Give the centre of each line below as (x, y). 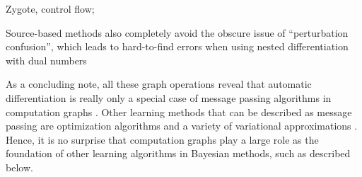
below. (19, 167)
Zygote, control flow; (50, 8)
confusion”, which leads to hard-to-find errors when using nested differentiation (177, 46)
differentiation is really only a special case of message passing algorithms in (169, 97)
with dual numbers (46, 60)
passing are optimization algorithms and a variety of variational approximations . (182, 126)
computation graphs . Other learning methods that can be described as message (179, 112)
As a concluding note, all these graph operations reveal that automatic (159, 84)
